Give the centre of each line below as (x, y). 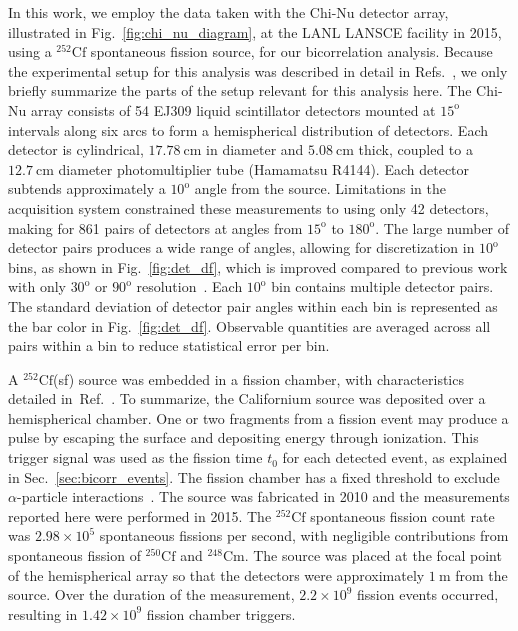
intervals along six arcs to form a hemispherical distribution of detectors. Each (248, 129)
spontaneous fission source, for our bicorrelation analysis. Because (291, 51)
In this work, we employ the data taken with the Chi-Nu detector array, (228, 12)
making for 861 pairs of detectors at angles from (155, 227)
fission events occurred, (428, 594)
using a (30, 51)
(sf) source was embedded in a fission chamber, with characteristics (258, 378)
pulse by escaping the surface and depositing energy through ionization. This (243, 437)
